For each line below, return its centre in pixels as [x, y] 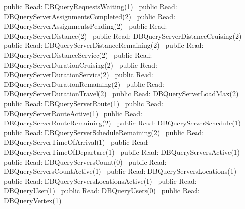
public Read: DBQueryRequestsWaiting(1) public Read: [91, 6]
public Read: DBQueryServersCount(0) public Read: [85, 161]
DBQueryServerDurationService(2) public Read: [79, 74]
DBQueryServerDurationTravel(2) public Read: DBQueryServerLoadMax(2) [121, 94]
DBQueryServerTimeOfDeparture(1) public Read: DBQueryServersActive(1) [122, 151]
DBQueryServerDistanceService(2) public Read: [78, 55]
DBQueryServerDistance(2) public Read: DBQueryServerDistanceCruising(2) [123, 35]
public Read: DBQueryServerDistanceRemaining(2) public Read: [104, 45]
